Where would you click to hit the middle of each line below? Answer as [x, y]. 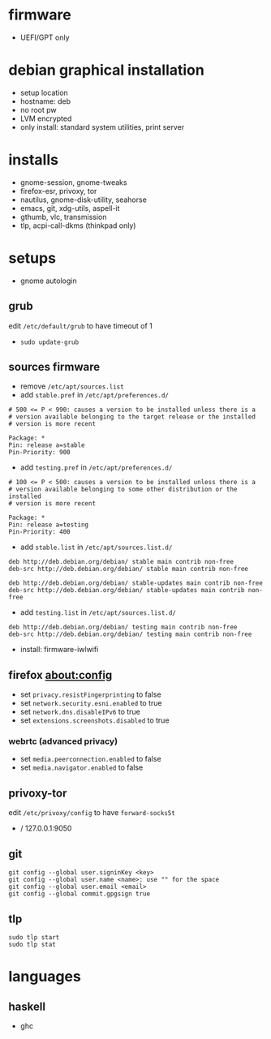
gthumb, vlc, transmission [63, 217]
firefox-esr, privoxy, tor [58, 191]
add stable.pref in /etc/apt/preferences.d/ [94, 395]
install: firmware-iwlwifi [59, 650]
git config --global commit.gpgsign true [80, 894]
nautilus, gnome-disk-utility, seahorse [84, 200]
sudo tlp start [34, 937]
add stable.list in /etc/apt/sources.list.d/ [96, 547]
